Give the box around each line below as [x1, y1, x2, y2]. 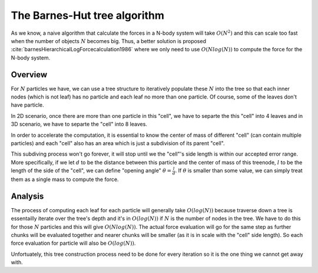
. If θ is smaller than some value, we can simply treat [175, 167, 303, 174]
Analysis [11, 191, 44, 201]
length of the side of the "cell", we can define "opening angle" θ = [11, 167, 172, 174]
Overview [11, 70, 48, 80]
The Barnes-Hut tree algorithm [11, 9, 165, 22]
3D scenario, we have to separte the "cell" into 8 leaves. [11, 121, 147, 128]
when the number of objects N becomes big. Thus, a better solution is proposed [11, 37, 206, 44]
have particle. [11, 101, 44, 108]
